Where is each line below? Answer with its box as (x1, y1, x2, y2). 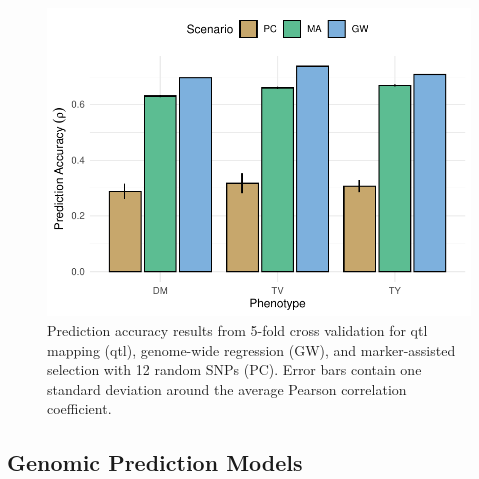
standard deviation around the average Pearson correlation (47, 378, 407, 399)
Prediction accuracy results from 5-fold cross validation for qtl (47, 319, 428, 340)
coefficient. (47, 398, 112, 419)
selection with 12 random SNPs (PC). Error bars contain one (47, 359, 422, 380)
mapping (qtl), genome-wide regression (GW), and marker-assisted (47, 339, 456, 360)
